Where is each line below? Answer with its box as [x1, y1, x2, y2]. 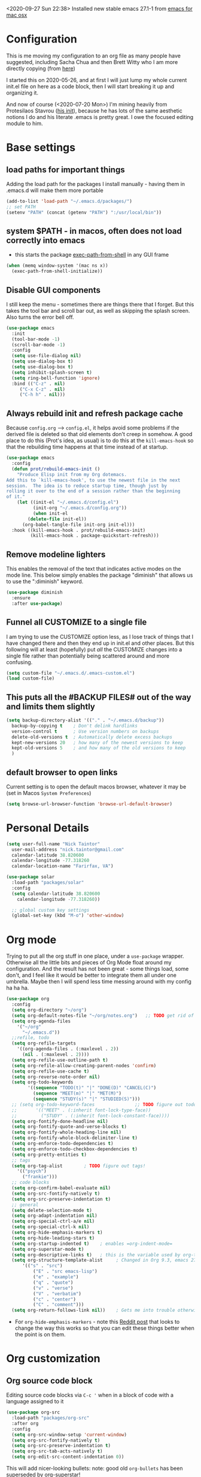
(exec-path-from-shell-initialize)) [11, 269, 103, 275]
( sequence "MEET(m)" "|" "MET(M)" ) [32, 1091, 121, 1097]
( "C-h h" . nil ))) [19, 392, 66, 398]
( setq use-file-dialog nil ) [11, 353, 82, 359]
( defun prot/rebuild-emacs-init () [11, 466, 100, 472]
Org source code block [6, 1375, 93, 1385]
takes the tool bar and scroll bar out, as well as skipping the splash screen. [6, 307, 190, 314]
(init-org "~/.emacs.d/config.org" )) [32, 505, 127, 511]
